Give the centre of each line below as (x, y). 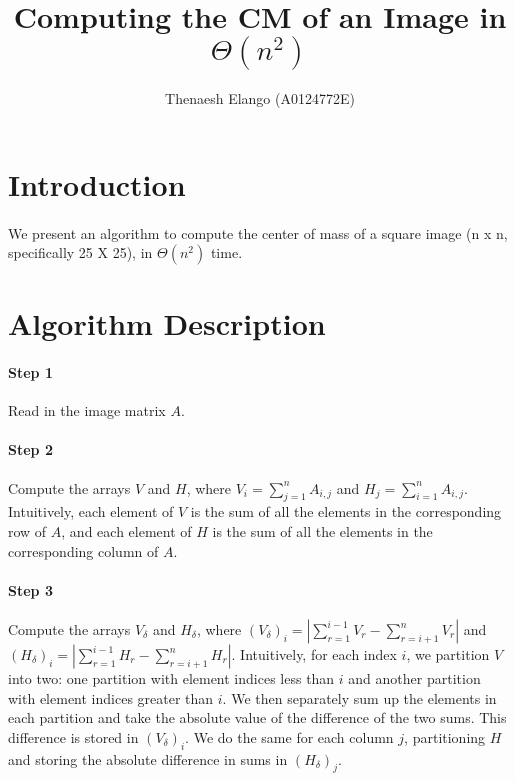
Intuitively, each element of (91, 511)
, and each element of (126, 531)
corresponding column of (83, 550)
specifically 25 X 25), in (80, 252)
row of (27, 531)
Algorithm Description (167, 323)
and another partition (414, 678)
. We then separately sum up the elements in (359, 697)
